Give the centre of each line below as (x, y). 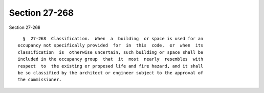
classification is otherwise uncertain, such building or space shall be (110, 52)
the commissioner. (40, 80)
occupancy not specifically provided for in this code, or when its (110, 46)
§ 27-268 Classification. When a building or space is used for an (113, 38)
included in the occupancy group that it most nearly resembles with (110, 59)
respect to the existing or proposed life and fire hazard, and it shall (110, 66)
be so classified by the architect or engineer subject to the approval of (110, 73)
